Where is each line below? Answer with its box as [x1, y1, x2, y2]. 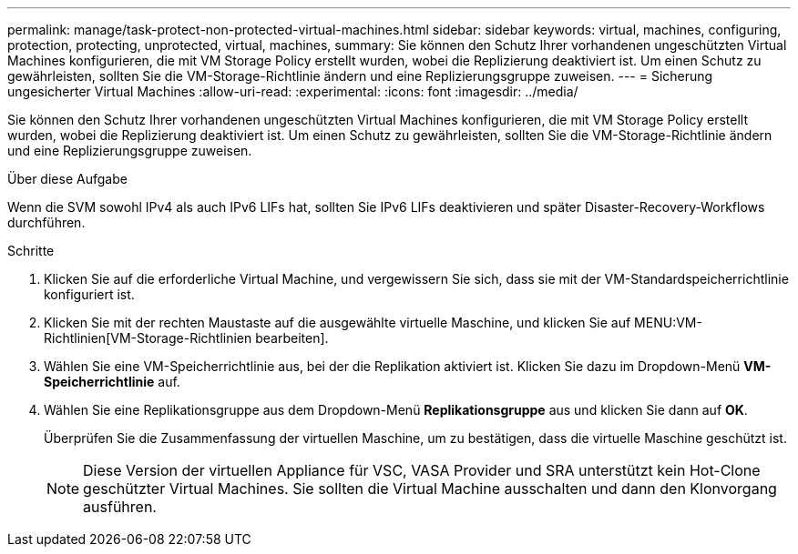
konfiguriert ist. [44, 287, 135, 302]
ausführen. [83, 498, 157, 516]
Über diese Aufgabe [7, 171, 128, 186]
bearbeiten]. [255, 330, 329, 346]
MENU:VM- [634, 315, 702, 330]
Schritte [7, 243, 55, 258]
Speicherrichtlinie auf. [44, 374, 180, 389]
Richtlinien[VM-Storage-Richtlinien [44, 330, 252, 346]
